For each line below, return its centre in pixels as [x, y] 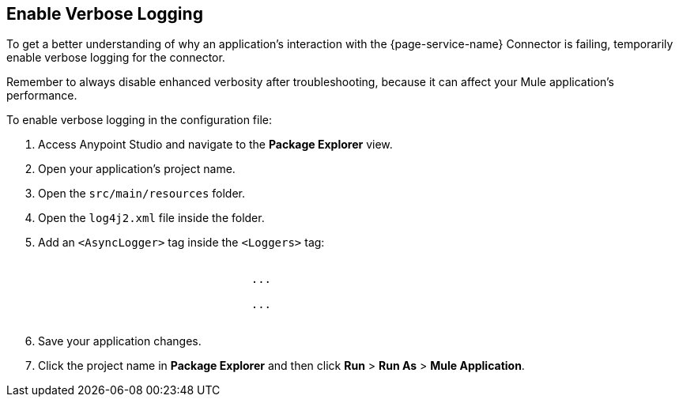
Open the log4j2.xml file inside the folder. [151, 218]
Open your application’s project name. [137, 169]
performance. [42, 96]
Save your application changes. [120, 341]
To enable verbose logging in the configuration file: [139, 120]
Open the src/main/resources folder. [141, 194]
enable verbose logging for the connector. [116, 58]
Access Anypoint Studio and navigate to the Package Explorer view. [215, 145]
